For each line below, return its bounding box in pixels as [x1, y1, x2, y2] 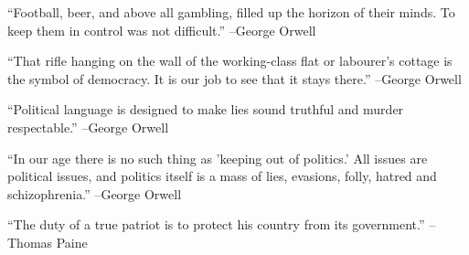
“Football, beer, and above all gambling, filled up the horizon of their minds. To [7, 3, 455, 21]
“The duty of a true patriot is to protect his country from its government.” [7, 215, 425, 234]
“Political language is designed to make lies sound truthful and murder [7, 100, 404, 119]
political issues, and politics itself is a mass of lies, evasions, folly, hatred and [7, 166, 437, 186]
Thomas [7, 232, 53, 251]
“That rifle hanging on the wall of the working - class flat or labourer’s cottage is [7, 51, 453, 70]
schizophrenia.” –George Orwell [7, 184, 182, 203]
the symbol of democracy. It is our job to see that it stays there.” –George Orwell [7, 69, 462, 88]
